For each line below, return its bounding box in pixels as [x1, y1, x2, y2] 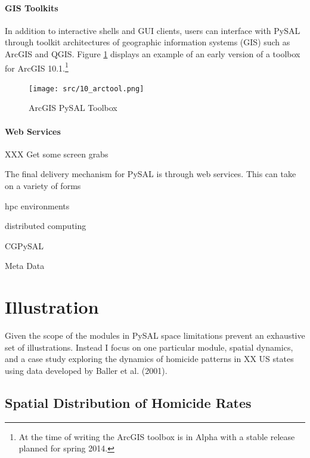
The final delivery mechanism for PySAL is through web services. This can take [5, 168, 296, 180]
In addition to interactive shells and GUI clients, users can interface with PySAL [5, 24, 300, 36]
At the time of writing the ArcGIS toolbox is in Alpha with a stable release [18, 430, 295, 442]
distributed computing [5, 219, 86, 232]
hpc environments [5, 199, 70, 212]
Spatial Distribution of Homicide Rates [5, 393, 252, 411]
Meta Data [5, 259, 45, 272]
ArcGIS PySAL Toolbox [29, 101, 117, 114]
